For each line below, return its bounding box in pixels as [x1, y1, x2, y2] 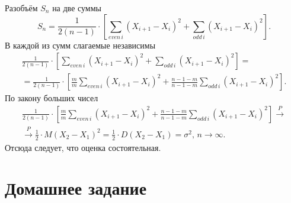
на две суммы [52, 2, 101, 14]
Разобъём [5, 2, 38, 14]
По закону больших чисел [5, 92, 98, 104]
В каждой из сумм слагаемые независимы [5, 38, 156, 51]
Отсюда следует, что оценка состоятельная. [5, 141, 161, 153]
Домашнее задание [5, 176, 147, 200]
